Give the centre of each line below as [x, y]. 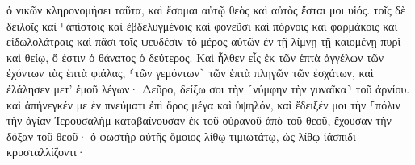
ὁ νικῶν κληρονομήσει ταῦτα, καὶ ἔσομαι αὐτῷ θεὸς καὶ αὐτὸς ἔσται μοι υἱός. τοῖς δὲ [206, 10]
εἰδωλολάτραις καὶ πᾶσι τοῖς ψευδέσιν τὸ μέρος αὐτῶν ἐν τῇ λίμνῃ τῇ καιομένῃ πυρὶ [204, 41]
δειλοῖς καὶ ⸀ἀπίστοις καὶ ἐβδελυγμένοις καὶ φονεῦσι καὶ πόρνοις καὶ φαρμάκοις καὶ [202, 25]
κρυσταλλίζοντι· [46, 152]
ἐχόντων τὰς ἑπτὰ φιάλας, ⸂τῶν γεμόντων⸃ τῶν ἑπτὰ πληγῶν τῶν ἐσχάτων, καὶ [190, 73]
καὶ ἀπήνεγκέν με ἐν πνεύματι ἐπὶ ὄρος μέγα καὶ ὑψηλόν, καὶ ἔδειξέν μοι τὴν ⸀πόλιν [203, 104]
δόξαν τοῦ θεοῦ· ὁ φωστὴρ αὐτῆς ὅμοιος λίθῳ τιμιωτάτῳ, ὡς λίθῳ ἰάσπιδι [181, 136]
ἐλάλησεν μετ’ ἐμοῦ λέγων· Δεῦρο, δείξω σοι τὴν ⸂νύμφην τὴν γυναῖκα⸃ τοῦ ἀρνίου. [208, 88]
